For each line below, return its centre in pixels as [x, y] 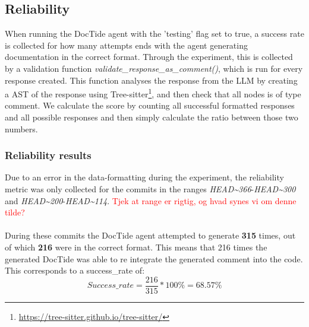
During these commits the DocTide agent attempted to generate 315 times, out [150, 235]
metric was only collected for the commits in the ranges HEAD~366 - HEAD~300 [150, 189]
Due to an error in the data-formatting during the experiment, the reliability [144, 177]
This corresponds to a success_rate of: [75, 270]
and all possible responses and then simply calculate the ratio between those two [152, 117]
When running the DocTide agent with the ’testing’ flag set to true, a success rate [154, 34]
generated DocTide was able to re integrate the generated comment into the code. [154, 258]
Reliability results [48, 155]
